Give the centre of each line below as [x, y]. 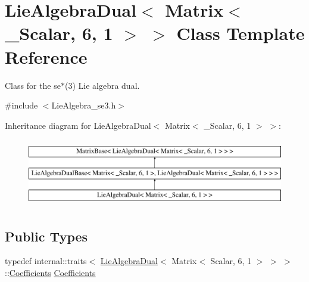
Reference [46, 56]
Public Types [46, 236]
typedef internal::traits [46, 261]
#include [21, 105]
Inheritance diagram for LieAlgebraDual [78, 125]
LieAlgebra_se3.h [84, 105]
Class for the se [33, 85]
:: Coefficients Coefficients [50, 273]
